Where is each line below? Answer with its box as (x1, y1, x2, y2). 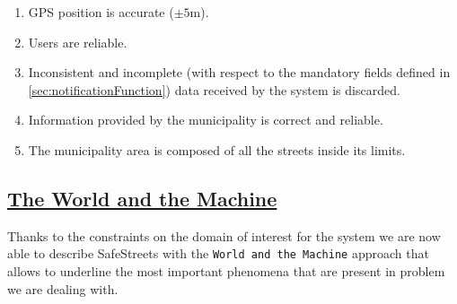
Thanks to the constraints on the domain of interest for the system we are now (7, 226, 441, 245)
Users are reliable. (28, 32, 127, 51)
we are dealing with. (7, 279, 119, 298)
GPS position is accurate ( (28, 3, 174, 21)
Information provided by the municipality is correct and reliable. (28, 110, 383, 129)
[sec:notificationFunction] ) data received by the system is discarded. (28, 80, 400, 99)
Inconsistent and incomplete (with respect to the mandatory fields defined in (28, 63, 451, 82)
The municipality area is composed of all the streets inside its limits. (28, 140, 406, 159)
